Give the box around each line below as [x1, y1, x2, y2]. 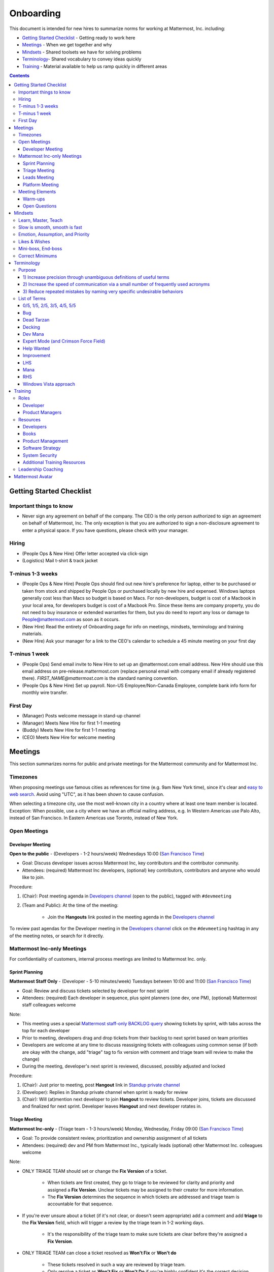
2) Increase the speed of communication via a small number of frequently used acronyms [23, 281, 210, 287]
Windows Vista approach [23, 381, 76, 387]
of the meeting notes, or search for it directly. [9, 933, 104, 939]
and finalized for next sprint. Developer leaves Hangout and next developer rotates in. [22, 1103, 202, 1109]
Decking [23, 324, 41, 330]
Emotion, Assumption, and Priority [18, 232, 90, 238]
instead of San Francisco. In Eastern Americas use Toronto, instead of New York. [9, 815, 179, 821]
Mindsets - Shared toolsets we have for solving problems [22, 49, 142, 55]
